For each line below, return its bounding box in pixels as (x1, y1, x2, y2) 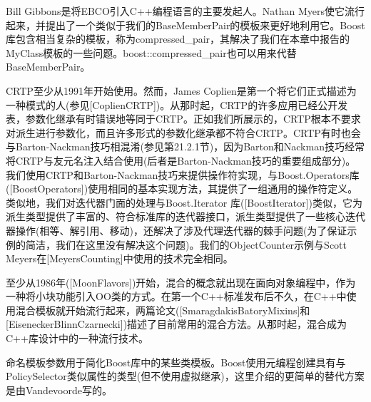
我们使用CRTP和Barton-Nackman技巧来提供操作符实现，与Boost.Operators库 (6, 167, 360, 182)
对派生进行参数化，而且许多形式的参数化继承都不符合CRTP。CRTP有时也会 (6, 125, 361, 140)
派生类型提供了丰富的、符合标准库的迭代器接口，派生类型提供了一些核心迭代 (6, 209, 365, 224)
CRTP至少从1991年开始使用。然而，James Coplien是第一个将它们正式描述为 (6, 83, 357, 98)
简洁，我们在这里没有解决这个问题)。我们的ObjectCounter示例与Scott (25, 237, 347, 252)
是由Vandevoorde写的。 (6, 382, 113, 397)
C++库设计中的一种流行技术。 (6, 331, 148, 346)
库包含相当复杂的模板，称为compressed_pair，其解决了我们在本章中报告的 (6, 31, 350, 46)
